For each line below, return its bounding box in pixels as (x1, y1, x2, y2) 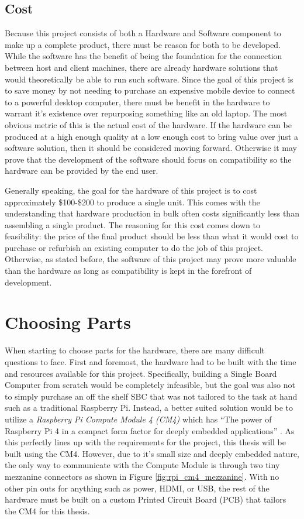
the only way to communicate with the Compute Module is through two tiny (5, 459, 280, 471)
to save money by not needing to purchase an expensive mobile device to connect (5, 84, 295, 97)
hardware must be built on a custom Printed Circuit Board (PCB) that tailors (5, 493, 286, 506)
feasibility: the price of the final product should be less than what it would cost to (5, 230, 299, 242)
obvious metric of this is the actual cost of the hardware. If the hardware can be (5, 118, 292, 130)
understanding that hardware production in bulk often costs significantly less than (5, 207, 299, 219)
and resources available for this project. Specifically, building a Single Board (5, 367, 277, 379)
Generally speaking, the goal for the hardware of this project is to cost (5, 184, 257, 196)
